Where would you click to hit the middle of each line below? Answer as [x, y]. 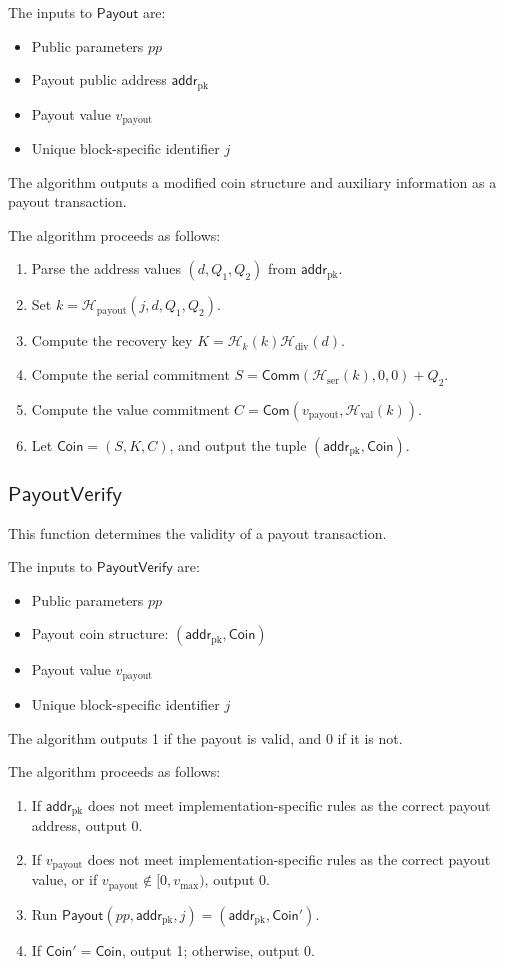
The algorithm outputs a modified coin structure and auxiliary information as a [252, 181]
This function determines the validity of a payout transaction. [197, 532]
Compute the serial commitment [130, 374]
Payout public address [99, 79]
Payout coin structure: [100, 633]
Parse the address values [106, 268]
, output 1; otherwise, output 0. [218, 949]
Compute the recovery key [112, 340]
